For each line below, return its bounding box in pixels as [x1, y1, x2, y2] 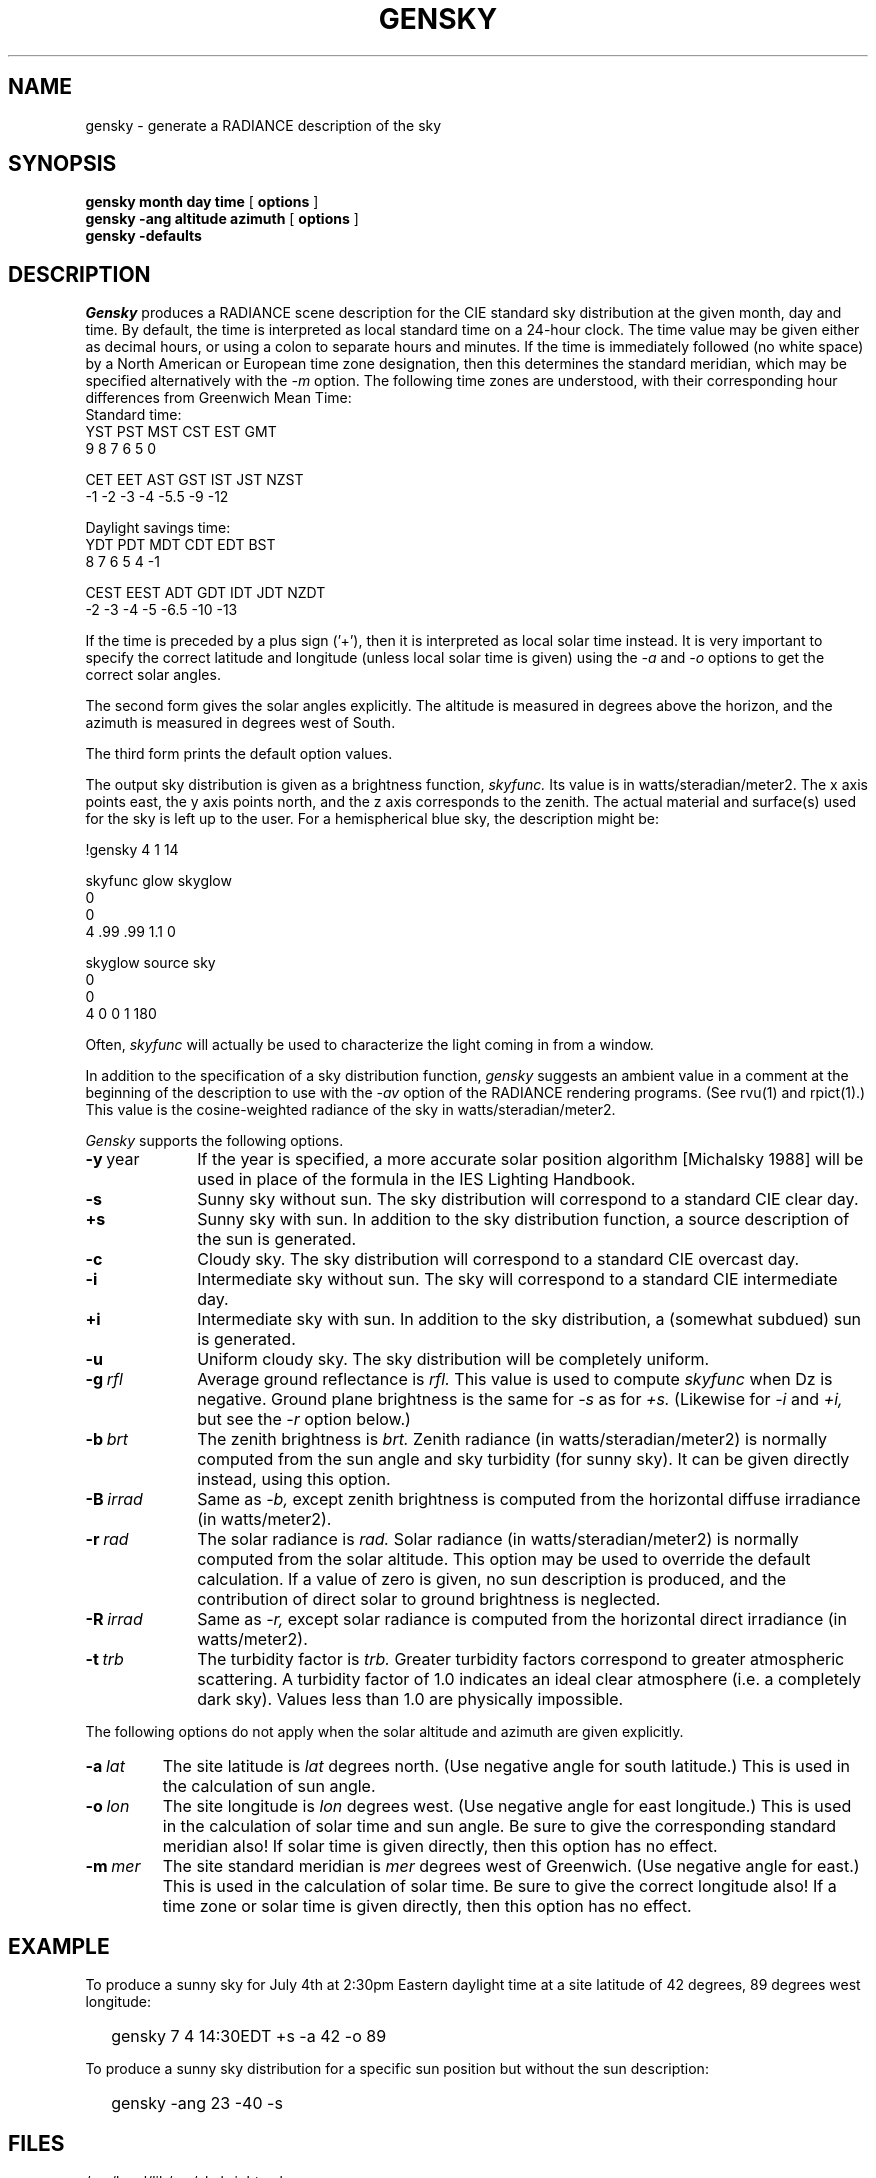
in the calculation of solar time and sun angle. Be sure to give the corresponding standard [162, 1816, 836, 1837]
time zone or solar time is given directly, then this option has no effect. [162, 1896, 692, 1917]
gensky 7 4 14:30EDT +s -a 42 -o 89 [111, 2026, 387, 2047]
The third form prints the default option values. [85, 745, 393, 763]
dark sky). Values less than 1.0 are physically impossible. [197, 1689, 624, 1710]
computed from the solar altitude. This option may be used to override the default [197, 1549, 811, 1570]
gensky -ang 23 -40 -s [111, 2093, 283, 2114]
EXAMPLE [8, 1933, 110, 1959]
